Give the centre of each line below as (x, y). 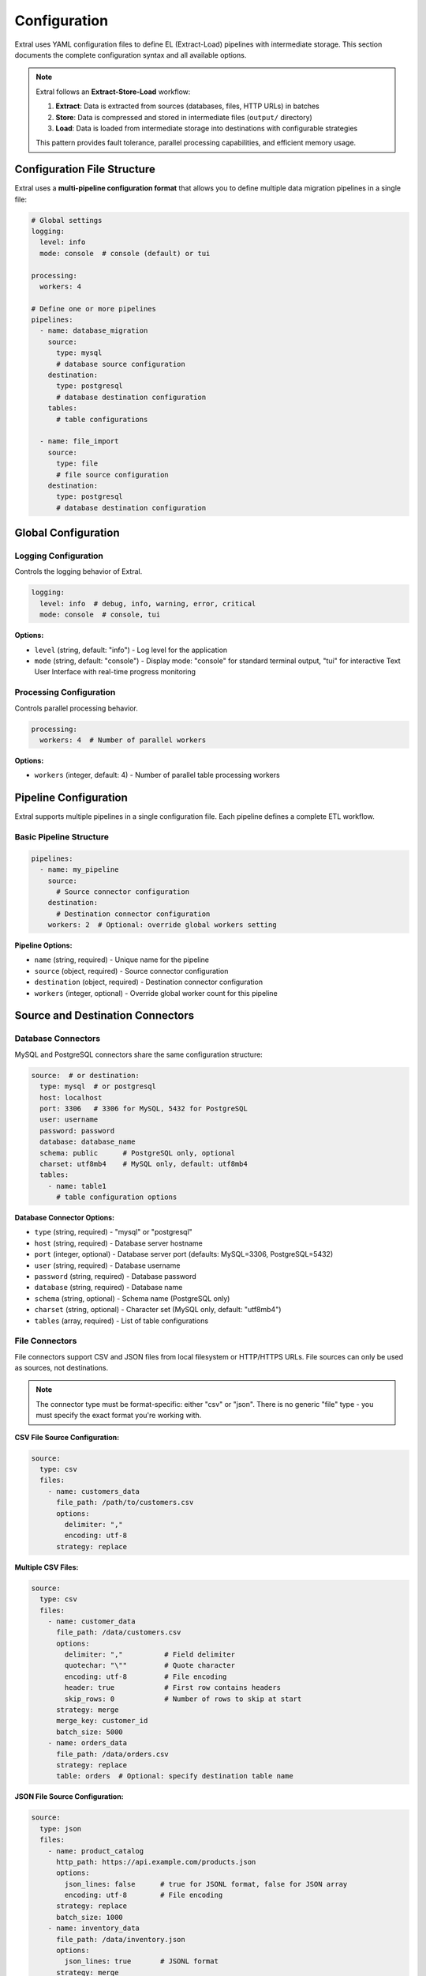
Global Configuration (67, 533)
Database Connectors (58, 1039)
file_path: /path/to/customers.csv (125, 1503)
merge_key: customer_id (102, 1721)
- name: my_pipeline (79, 870)
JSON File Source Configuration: (69, 1797)
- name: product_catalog (96, 1851)
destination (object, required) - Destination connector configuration (149, 982)
